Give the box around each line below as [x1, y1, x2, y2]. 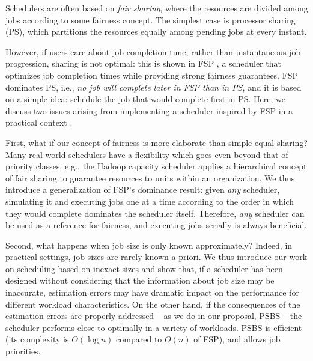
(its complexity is [5, 333, 69, 345]
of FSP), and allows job [193, 333, 281, 345]
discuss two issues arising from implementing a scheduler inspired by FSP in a [5, 104, 293, 117]
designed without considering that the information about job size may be [5, 274, 275, 287]
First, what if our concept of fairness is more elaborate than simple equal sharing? [5, 136, 308, 148]
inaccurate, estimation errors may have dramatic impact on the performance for [5, 286, 299, 299]
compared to [116, 333, 162, 345]
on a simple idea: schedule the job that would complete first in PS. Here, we [5, 93, 285, 105]
